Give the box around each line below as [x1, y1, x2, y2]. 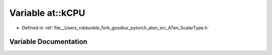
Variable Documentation [9, 38, 88, 46]
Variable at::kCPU [9, 7, 86, 18]
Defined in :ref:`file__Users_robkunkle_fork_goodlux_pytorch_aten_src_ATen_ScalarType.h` [22, 25, 209, 31]
